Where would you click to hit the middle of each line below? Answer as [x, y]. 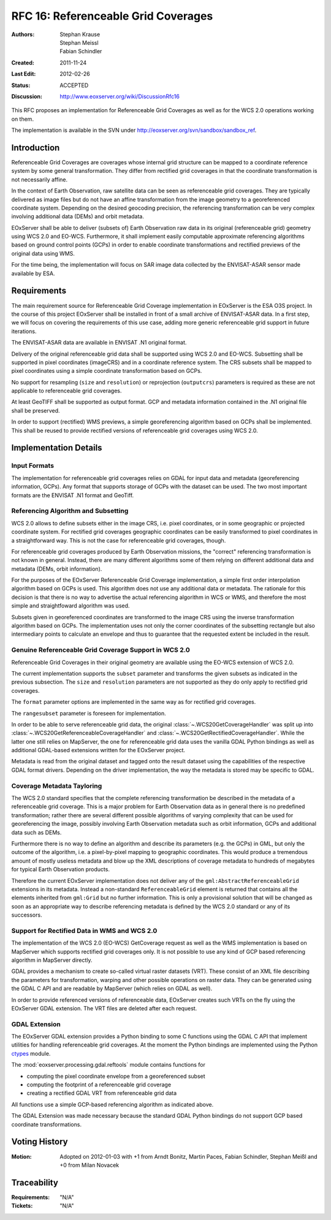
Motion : [21, 1156]
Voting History [40, 1142]
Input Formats [33, 466]
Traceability [35, 1182]
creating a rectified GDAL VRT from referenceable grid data [102, 1093]
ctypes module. [31, 1053]
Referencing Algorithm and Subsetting [70, 511]
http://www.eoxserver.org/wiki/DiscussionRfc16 [120, 96]
